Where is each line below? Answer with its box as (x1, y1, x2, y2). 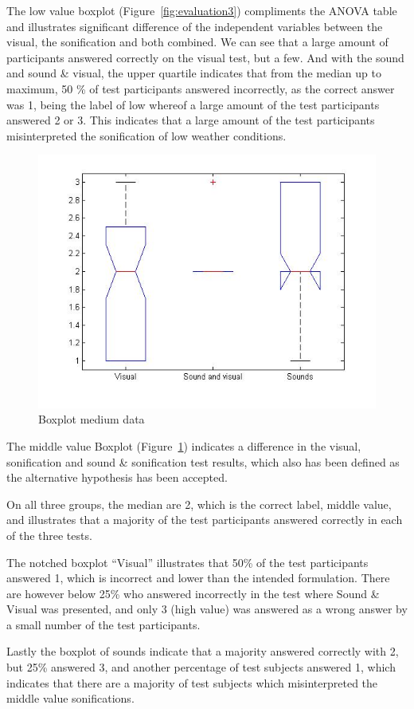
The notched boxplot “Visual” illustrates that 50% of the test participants (6, 553, 369, 570)
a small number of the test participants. (6, 616, 201, 632)
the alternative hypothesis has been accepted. (6, 469, 228, 486)
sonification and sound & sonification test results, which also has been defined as (6, 453, 400, 470)
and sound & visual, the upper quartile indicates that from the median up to (6, 65, 381, 81)
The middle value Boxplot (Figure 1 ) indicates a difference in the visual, (6, 437, 361, 454)
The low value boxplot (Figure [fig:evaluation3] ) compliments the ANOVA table (6, 2, 397, 18)
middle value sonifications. (6, 690, 135, 707)
